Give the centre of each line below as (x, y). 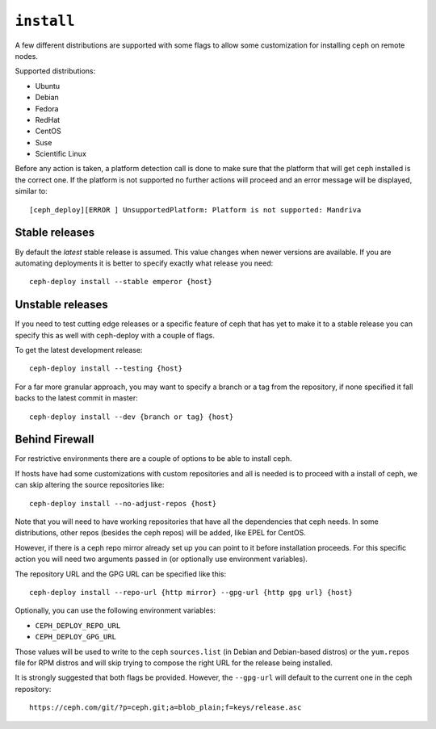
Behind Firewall (55, 440)
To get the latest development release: (79, 350)
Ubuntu (48, 86)
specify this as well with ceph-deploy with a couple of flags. (115, 335)
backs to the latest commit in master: (76, 398)
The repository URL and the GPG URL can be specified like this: (120, 574)
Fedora (47, 108)
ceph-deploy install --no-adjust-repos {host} (123, 503)
